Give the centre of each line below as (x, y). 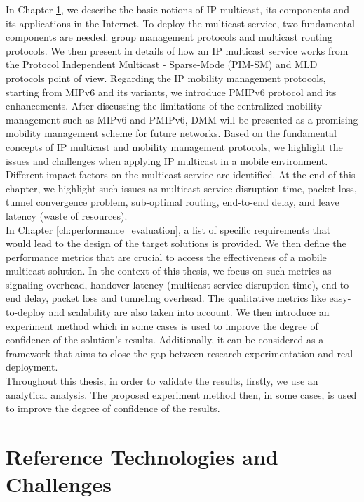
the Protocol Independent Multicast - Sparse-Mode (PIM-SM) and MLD (162, 64)
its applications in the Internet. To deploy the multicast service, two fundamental (180, 23)
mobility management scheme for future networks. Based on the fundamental (171, 133)
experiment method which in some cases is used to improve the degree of (162, 325)
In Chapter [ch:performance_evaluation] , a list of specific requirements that (168, 229)
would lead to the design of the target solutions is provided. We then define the (176, 243)
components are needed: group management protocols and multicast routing (169, 37)
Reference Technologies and (142, 456)
